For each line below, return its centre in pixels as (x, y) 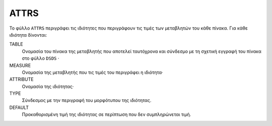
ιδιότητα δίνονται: (28, 35)
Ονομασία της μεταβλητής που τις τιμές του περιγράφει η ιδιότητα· (92, 72)
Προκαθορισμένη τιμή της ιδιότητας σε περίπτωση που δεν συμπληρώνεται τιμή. (107, 114)
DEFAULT (19, 107)
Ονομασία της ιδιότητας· (48, 86)
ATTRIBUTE (21, 79)
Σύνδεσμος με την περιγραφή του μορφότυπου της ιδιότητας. (87, 100)
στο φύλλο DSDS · (41, 58)
